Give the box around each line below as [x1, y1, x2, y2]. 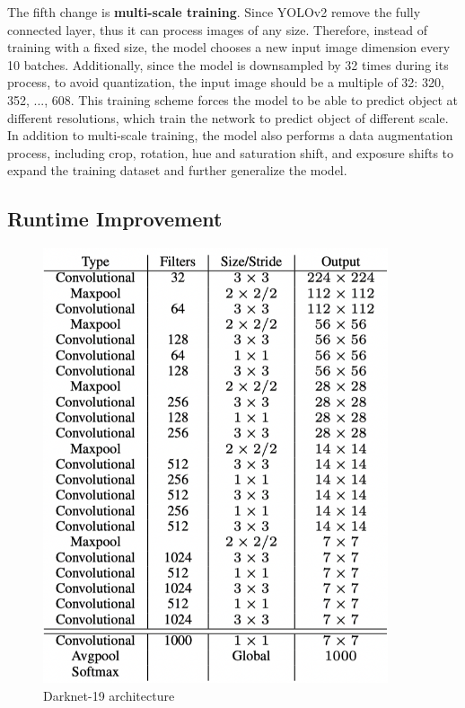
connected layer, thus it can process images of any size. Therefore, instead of [7, 20, 428, 39]
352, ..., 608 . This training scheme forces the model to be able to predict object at [7, 90, 458, 109]
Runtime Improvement [7, 205, 223, 233]
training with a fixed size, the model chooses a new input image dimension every [7, 38, 451, 57]
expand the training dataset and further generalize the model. [7, 161, 347, 180]
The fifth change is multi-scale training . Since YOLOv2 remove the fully [7, 3, 421, 21]
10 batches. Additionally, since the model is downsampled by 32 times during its [7, 55, 449, 74]
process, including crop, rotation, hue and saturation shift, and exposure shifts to [7, 143, 454, 162]
